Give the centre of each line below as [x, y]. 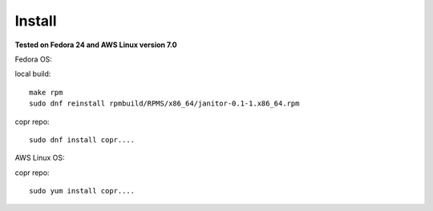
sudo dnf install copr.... [82, 139]
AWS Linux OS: [40, 158]
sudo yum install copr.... [82, 191]
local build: [33, 74]
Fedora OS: [33, 59]
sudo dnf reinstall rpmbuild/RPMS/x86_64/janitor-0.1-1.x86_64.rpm [164, 104]
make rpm [46, 92]
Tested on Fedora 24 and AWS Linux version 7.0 [96, 45]
